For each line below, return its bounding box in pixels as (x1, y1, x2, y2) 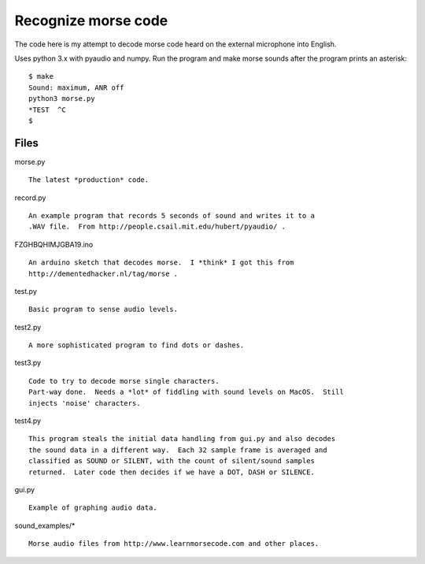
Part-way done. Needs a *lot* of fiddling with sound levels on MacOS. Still (28, 388, 344, 397)
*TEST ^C (28, 105, 66, 114)
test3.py (14, 358, 42, 368)
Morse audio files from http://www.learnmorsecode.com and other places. (28, 540, 320, 548)
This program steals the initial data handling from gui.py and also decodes (28, 434, 336, 443)
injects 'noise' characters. (28, 399, 141, 407)
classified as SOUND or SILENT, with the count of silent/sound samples (28, 457, 315, 466)
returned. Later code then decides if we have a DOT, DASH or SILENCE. (28, 467, 315, 477)
